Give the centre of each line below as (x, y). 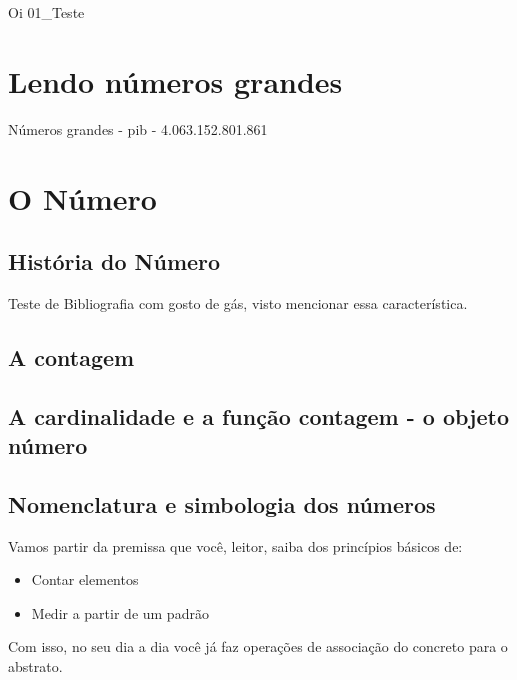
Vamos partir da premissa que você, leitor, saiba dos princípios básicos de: (235, 545)
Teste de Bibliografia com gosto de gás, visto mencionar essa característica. (238, 302)
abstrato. (35, 666)
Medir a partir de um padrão (120, 612)
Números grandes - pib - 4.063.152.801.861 (138, 128)
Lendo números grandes (175, 80)
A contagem (71, 356)
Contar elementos (85, 579)
